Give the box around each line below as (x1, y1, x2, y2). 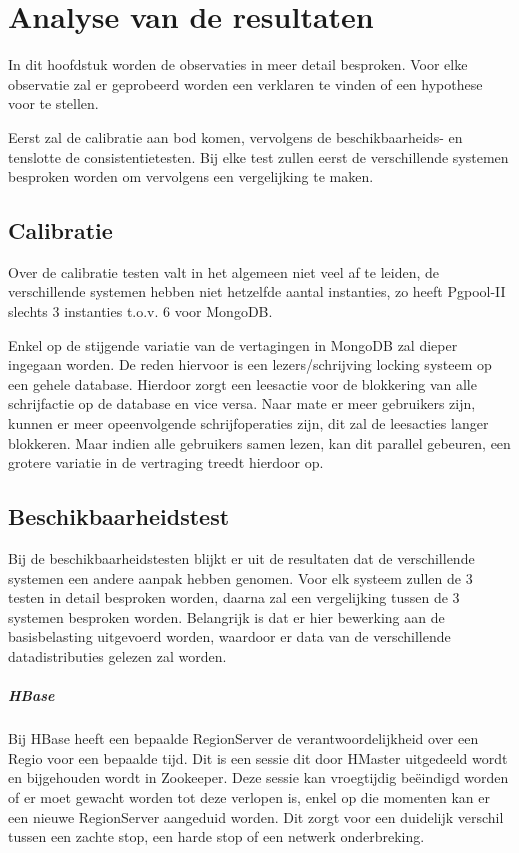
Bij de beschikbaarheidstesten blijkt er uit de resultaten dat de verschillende (8, 548, 475, 569)
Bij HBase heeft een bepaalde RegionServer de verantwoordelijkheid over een (8, 728, 479, 749)
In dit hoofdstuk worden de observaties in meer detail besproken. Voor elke (8, 54, 468, 75)
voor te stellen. (8, 93, 99, 114)
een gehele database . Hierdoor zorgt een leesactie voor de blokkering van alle (8, 373, 477, 394)
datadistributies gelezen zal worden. (8, 646, 227, 666)
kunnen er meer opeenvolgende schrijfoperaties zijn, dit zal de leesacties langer (8, 413, 489, 434)
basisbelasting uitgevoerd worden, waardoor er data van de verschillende (8, 626, 451, 647)
